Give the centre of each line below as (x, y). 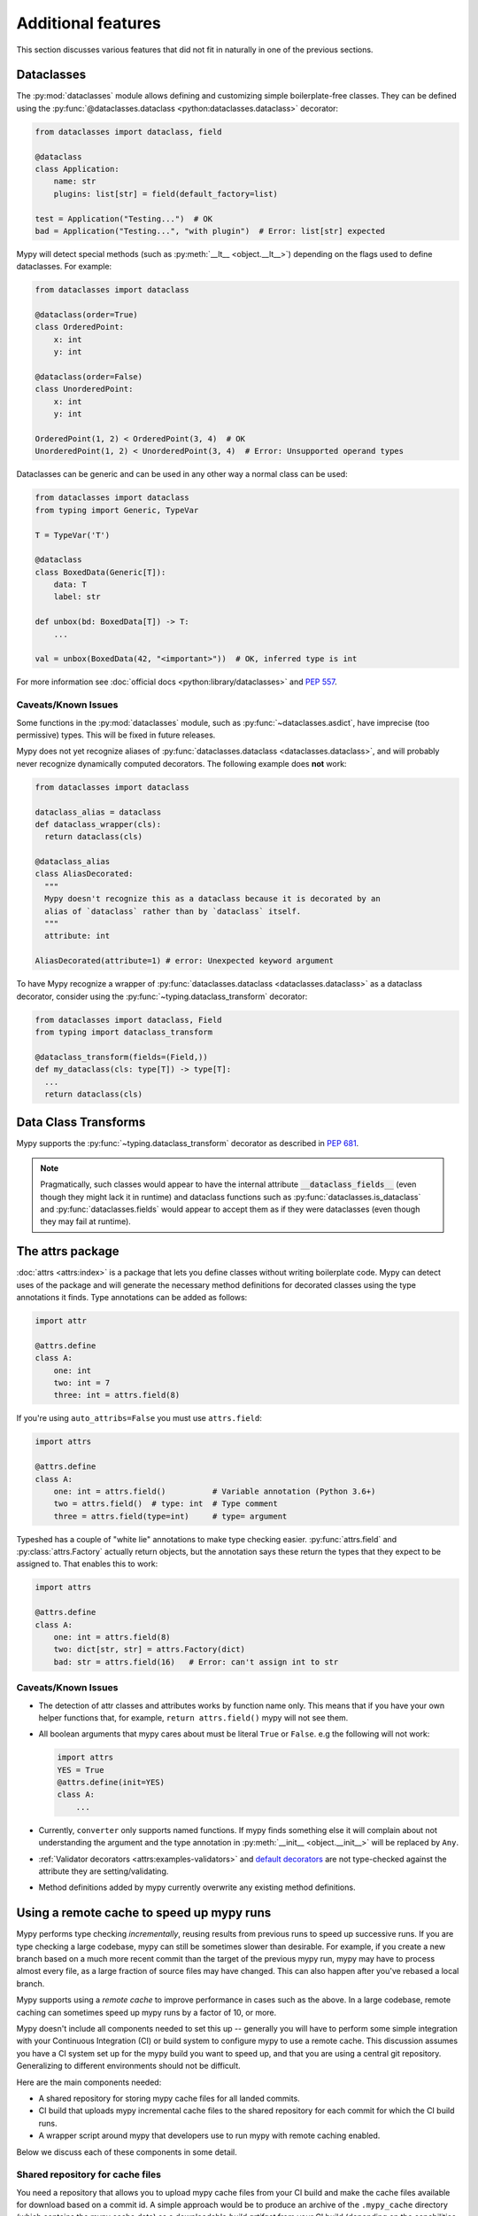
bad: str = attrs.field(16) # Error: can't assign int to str (196, 1662)
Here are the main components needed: (89, 2082)
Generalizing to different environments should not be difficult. (128, 2066)
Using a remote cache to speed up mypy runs (144, 1913)
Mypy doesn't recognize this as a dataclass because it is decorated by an (212, 899)
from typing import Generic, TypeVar (117, 510)
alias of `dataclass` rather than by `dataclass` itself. (173, 911)
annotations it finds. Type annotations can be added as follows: (132, 1298)
